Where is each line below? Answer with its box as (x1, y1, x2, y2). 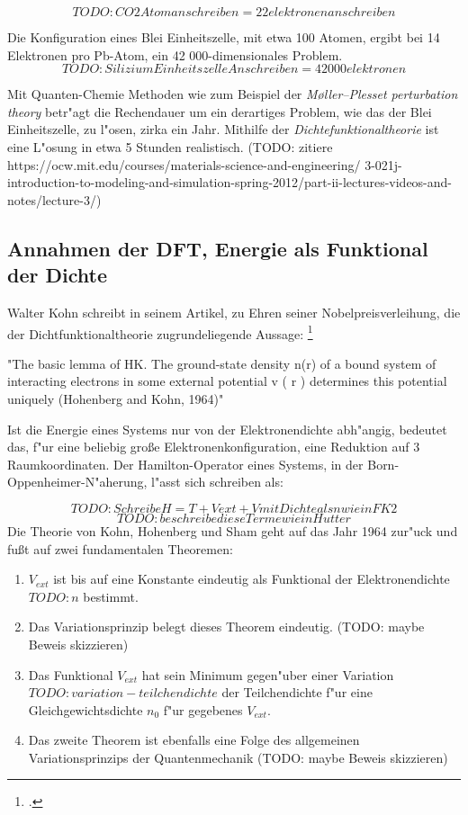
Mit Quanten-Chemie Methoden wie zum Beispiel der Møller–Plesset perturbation (7, 85, 458, 103)
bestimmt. (83, 587, 139, 605)
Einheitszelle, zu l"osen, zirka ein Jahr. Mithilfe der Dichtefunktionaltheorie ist (7, 120, 439, 139)
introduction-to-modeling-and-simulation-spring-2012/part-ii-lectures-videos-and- (7, 173, 453, 192)
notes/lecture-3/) (7, 190, 102, 209)
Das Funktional (28, 665, 113, 684)
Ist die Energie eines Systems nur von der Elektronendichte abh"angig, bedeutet (7, 419, 447, 438)
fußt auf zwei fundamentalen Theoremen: (7, 539, 233, 558)
